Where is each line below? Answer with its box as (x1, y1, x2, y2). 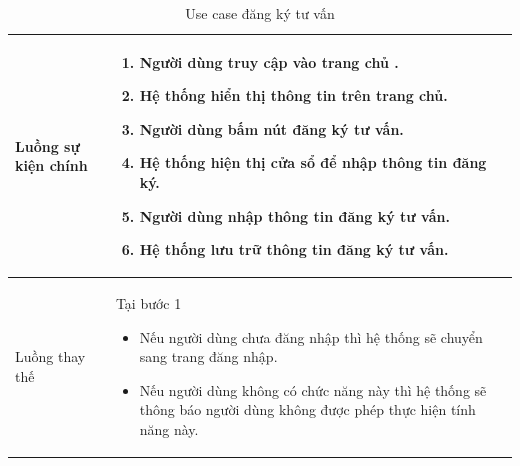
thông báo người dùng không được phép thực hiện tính (139, 399, 476, 420)
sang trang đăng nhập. (139, 346, 278, 367)
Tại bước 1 (115, 293, 182, 313)
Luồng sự (15, 135, 80, 156)
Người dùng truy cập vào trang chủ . (139, 51, 399, 72)
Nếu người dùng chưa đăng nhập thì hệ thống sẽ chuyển (139, 326, 483, 347)
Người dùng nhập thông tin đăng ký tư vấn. (139, 205, 450, 226)
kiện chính (15, 155, 88, 176)
